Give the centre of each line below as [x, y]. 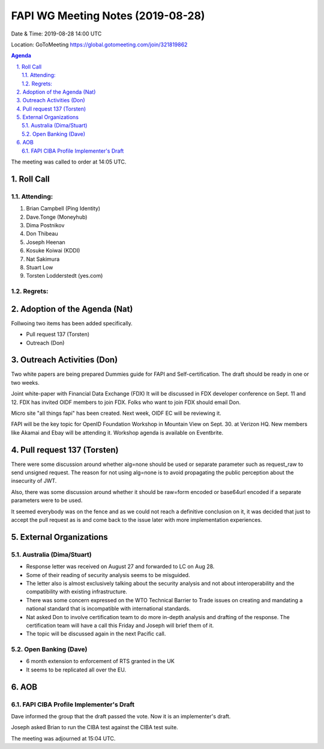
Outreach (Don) [45, 343]
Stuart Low [40, 267]
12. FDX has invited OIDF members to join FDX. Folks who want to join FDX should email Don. [126, 402]
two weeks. [25, 382]
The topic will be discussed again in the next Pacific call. [96, 634]
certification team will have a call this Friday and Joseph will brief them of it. [120, 625]
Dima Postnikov [45, 225]
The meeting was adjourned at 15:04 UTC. [63, 738]
